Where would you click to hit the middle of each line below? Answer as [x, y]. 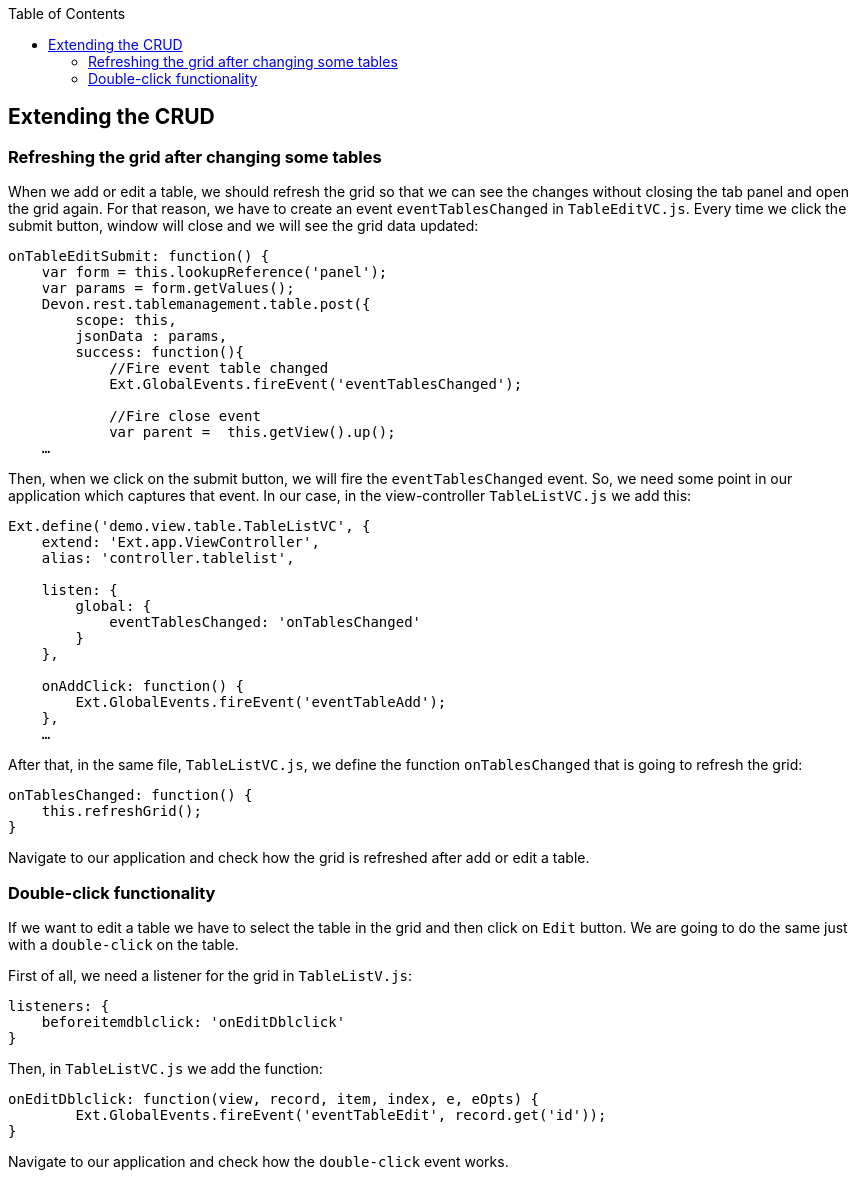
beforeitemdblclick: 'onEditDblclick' [193, 1021]
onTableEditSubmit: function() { [139, 256]
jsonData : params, [151, 336]
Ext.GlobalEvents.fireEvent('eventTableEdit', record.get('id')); [341, 1114]
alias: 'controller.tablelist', [168, 558]
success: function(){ [160, 352]
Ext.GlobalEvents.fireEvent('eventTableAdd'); [261, 702]
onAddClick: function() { [143, 686]
